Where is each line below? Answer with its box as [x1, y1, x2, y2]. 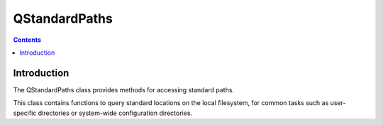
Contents [13, 36, 42, 44]
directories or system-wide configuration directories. [38, 109, 193, 117]
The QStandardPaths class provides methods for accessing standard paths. [13, 85, 234, 94]
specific [13, 109, 37, 117]
